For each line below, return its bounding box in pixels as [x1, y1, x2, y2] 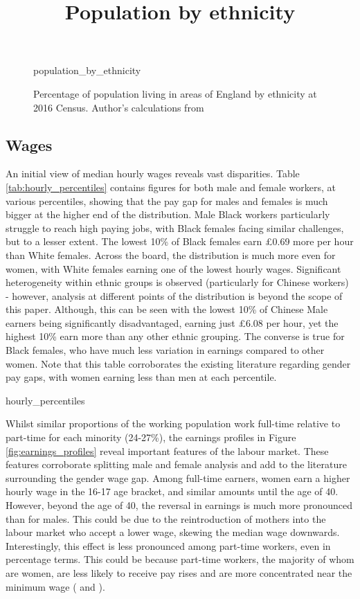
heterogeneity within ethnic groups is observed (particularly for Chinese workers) [6, 275, 349, 289]
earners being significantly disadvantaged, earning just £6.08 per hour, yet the [6, 315, 339, 330]
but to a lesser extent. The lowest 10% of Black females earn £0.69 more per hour [6, 234, 354, 249]
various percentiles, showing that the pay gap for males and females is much [6, 193, 328, 208]
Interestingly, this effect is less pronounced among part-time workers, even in [6, 538, 331, 553]
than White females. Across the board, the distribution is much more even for [6, 247, 336, 262]
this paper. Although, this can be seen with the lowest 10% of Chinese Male [6, 302, 328, 316]
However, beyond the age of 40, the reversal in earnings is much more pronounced [6, 498, 352, 512]
